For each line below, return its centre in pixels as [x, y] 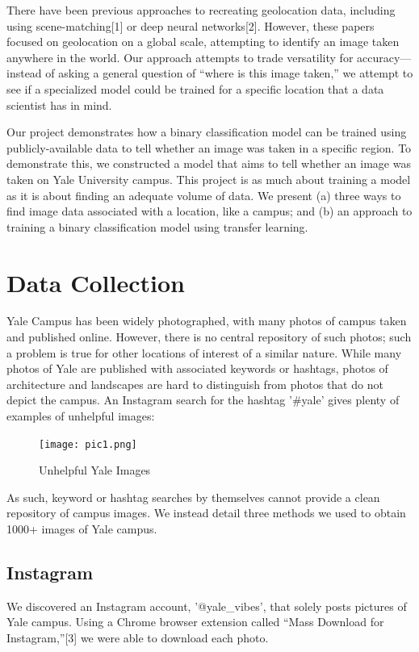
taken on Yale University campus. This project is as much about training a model [209, 179]
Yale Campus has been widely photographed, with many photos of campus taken [207, 321]
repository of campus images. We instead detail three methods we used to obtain [206, 513]
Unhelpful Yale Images [95, 470]
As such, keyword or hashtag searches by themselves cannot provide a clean [193, 497]
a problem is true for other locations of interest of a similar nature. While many [204, 352]
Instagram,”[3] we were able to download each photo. [138, 638]
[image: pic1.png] [88, 444]
